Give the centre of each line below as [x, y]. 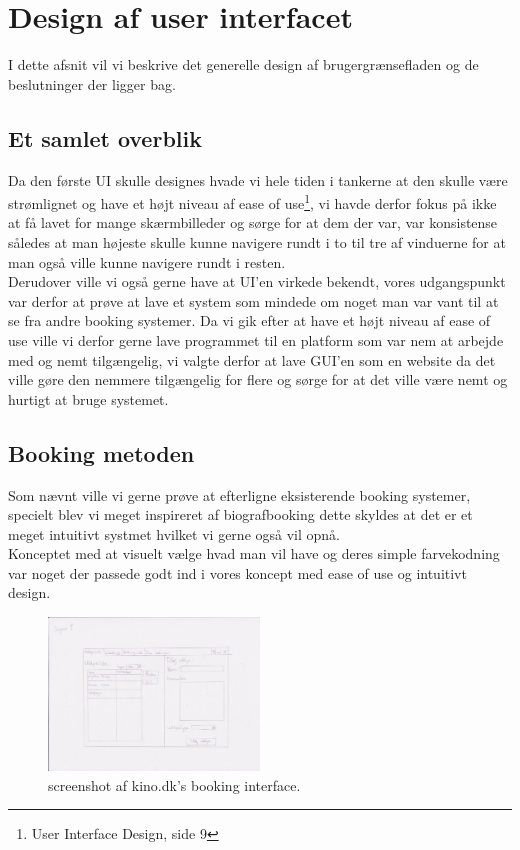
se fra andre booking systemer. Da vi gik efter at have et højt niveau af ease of [249, 320]
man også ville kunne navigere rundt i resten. [147, 261]
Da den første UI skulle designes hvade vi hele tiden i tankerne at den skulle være [258, 179]
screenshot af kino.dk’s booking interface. [174, 784]
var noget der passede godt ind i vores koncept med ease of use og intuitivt [237, 572]
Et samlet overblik [105, 137]
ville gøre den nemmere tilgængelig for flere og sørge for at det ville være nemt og [258, 379]
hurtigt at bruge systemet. [88, 398]
